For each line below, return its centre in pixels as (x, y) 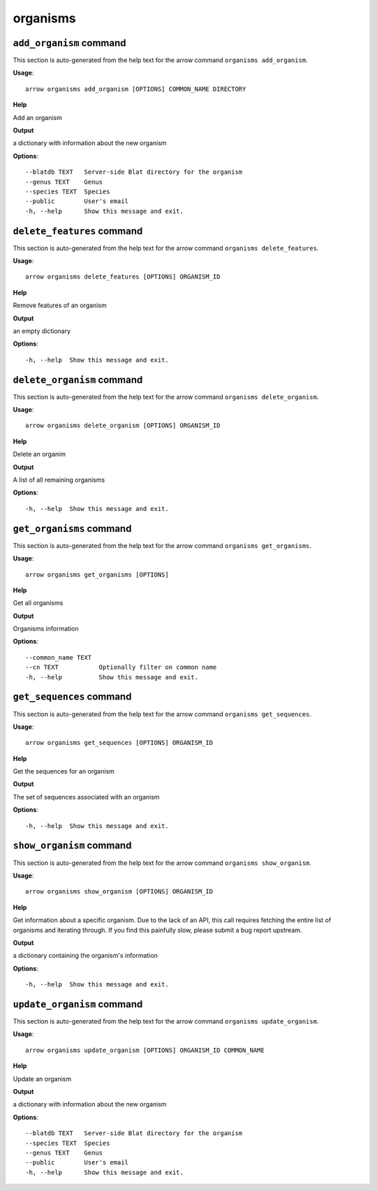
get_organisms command (72, 528)
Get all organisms (38, 603)
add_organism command (69, 43)
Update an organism (42, 1079)
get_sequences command (72, 697)
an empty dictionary (42, 331)
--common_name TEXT (59, 657)
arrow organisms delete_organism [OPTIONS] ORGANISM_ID (123, 426)
